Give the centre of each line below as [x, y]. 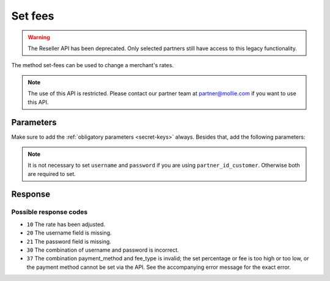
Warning [39, 37]
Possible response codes [50, 212]
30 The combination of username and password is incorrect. [103, 250]
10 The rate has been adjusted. [66, 224]
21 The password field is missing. [69, 241]
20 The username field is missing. [69, 233]
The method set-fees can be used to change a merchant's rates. [93, 65]
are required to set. [52, 173]
